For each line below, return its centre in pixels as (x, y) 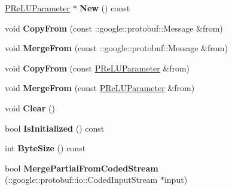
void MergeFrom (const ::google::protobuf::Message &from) (116, 48)
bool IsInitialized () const (55, 128)
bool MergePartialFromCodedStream (82, 168)
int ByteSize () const (45, 148)
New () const (105, 8)
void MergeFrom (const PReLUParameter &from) (100, 88)
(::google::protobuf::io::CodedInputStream (81, 180)
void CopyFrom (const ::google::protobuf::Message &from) (114, 28)
